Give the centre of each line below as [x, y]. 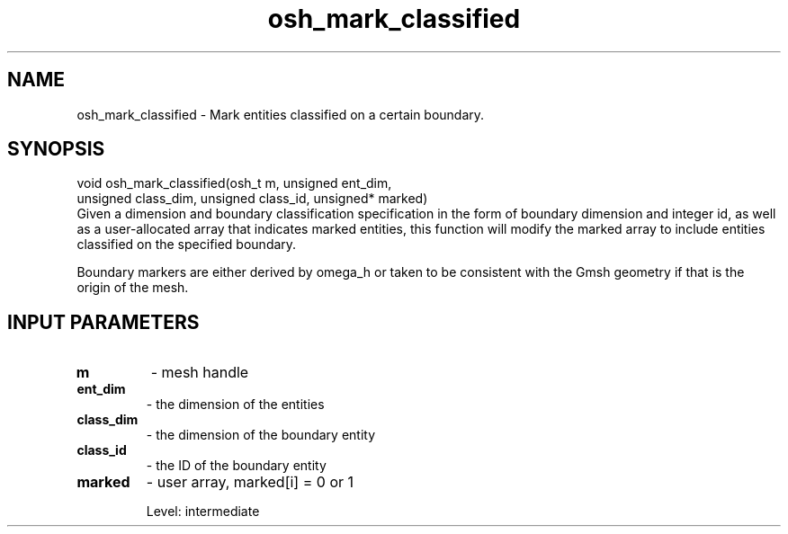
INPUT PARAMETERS [103, 322]
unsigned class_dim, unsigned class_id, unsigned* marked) [252, 199]
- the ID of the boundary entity [236, 466]
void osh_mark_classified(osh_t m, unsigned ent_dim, [234, 183]
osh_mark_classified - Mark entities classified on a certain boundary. [281, 114]
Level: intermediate [203, 512]
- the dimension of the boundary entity [261, 435]
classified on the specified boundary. [187, 245]
